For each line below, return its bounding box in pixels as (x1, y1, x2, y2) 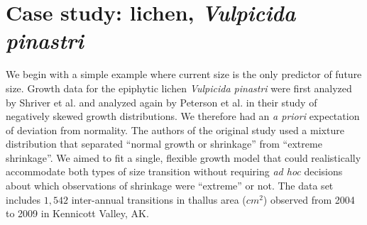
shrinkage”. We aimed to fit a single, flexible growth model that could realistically (6, 150, 361, 165)
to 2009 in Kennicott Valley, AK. (6, 206, 149, 221)
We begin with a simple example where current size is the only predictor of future (6, 67, 362, 82)
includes (6, 192, 41, 207)
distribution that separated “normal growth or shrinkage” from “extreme (6, 136, 322, 151)
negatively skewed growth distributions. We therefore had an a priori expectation (6, 109, 360, 124)
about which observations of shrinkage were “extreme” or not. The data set (6, 178, 334, 193)
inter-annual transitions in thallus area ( (71, 192, 246, 207)
